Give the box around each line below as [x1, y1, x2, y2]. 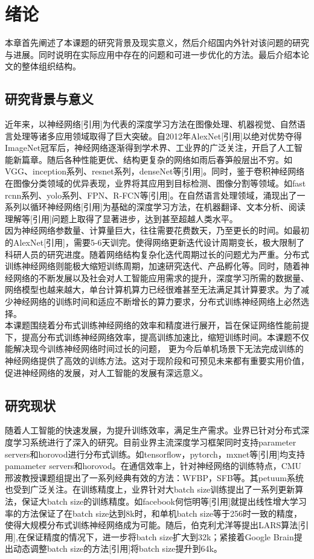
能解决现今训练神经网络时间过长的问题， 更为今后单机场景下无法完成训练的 [5, 342, 304, 355]
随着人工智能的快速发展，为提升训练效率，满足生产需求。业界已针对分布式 [5, 424, 301, 436]
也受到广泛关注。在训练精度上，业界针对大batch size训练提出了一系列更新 [5, 483, 295, 496]
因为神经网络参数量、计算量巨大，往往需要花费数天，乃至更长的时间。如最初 [5, 224, 309, 237]
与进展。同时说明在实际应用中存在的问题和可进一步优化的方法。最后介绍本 [5, 48, 301, 60]
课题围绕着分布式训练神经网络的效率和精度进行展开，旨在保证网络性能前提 [13, 319, 309, 331]
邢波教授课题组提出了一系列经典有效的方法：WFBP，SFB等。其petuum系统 [5, 471, 304, 484]
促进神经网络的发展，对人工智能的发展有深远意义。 [5, 366, 208, 379]
